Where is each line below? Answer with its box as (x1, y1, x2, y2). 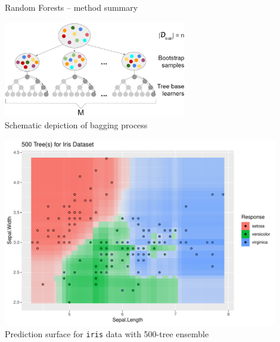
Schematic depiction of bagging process (5, 119, 148, 131)
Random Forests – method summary (5, 1, 138, 13)
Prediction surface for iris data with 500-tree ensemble (5, 328, 209, 340)
